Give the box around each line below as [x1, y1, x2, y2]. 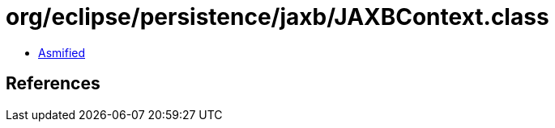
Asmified [38, 45, 86, 60]
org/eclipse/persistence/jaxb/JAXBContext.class [6, 3, 549, 31]
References [6, 73, 100, 94]
